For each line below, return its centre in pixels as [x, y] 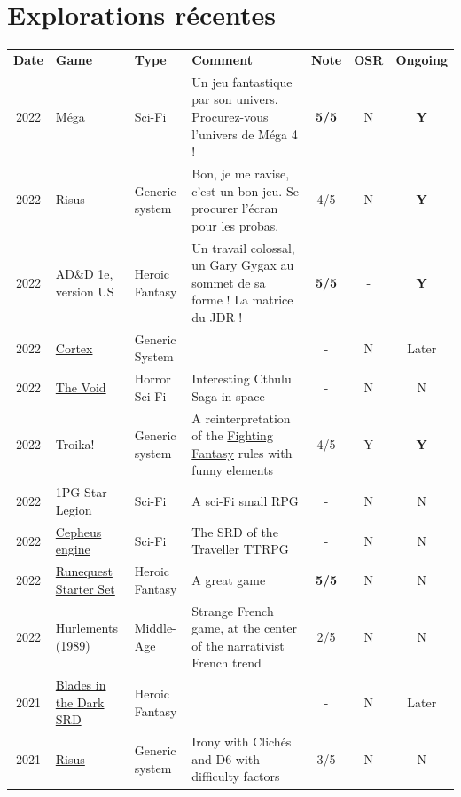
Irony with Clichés [242, 742]
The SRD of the [235, 531]
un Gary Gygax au [243, 265]
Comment [222, 59]
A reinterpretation [241, 418]
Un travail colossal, [243, 247]
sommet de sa [229, 282]
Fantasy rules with [242, 452]
